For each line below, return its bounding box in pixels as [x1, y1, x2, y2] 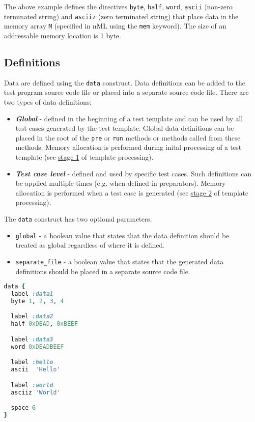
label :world [11, 381, 54, 389]
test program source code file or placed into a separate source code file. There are [4, 87, 249, 97]
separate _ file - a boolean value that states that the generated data [15, 256, 224, 266]
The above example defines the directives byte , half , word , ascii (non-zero [4, 1, 233, 11]
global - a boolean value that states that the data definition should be [15, 230, 229, 240]
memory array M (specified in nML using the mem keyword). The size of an [4, 21, 227, 31]
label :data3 [11, 336, 54, 343]
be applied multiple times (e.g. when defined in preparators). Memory [15, 178, 226, 188]
